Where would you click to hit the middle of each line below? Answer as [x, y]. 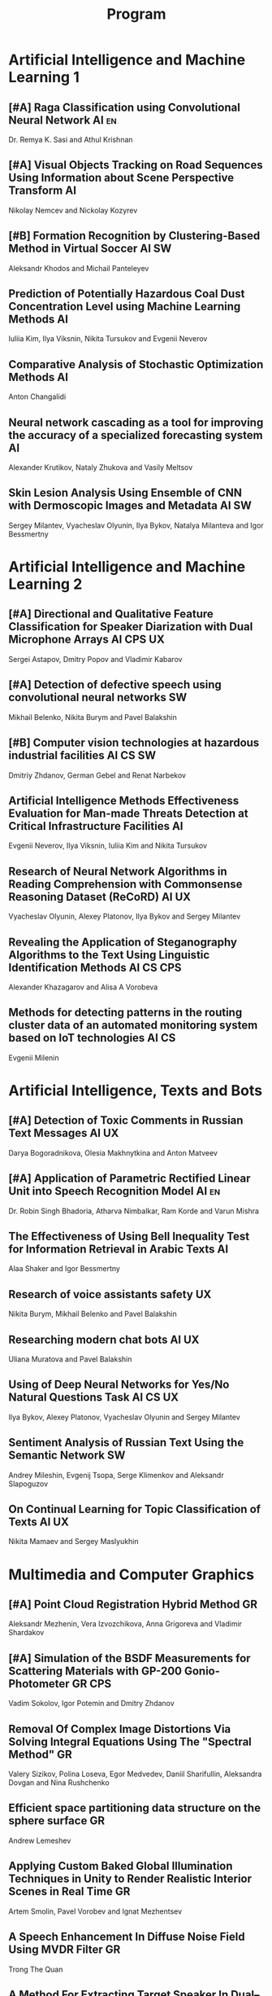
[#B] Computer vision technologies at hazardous [134, 743]
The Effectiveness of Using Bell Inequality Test [129, 1236]
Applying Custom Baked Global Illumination [121, 1866]
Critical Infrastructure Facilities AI [96, 826]
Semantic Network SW [67, 1456]
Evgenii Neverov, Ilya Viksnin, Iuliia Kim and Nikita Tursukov [108, 846]
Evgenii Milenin [34, 1057]
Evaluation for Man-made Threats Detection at [129, 813]
